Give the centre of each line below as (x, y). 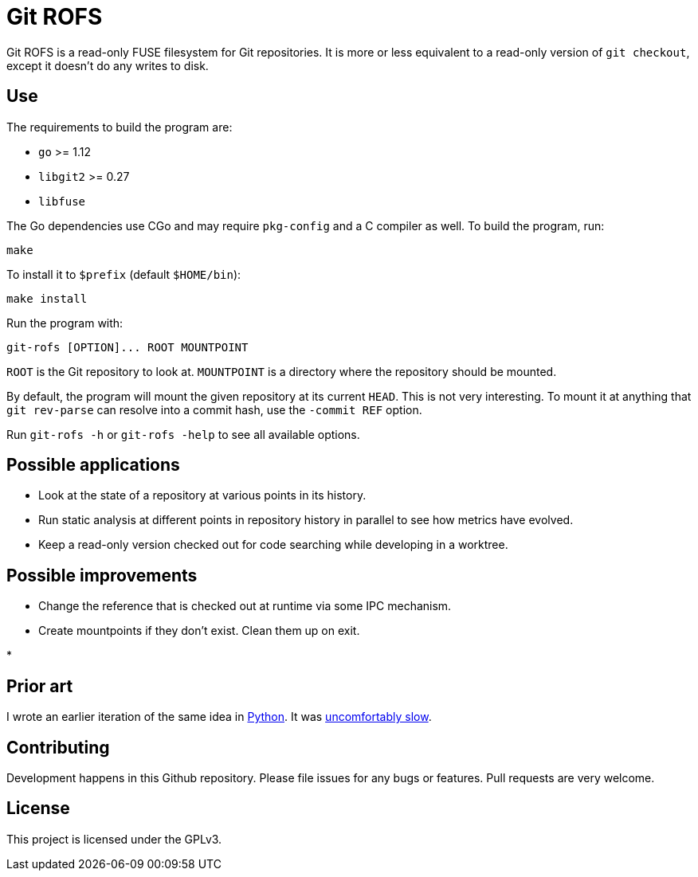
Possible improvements (102, 575)
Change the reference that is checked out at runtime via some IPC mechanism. (245, 606)
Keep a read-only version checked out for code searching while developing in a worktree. (273, 545)
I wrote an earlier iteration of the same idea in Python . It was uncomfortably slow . (219, 717)
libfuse (62, 201)
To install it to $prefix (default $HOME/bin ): (124, 274)
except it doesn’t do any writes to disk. (108, 65)
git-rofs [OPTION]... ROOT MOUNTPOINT (127, 347)
